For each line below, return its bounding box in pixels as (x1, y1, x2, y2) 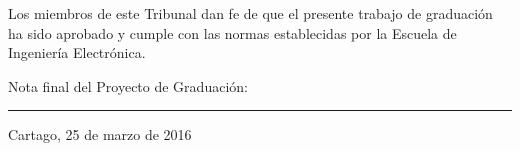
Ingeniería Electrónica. (8, 42, 146, 63)
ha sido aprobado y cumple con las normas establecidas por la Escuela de (8, 22, 457, 43)
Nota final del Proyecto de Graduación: (8, 75, 248, 96)
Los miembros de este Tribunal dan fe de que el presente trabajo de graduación (8, 3, 493, 23)
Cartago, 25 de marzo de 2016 (8, 124, 192, 145)
